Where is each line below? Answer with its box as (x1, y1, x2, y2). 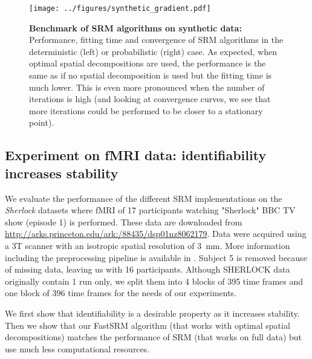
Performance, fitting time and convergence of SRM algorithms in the (29, 33, 284, 46)
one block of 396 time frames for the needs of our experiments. (5, 286, 237, 299)
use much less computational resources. (5, 342, 150, 355)
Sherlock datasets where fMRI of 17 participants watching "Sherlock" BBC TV (5, 204, 296, 216)
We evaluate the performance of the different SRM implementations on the (5, 192, 282, 204)
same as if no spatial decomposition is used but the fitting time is (29, 69, 272, 82)
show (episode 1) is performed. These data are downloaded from (5, 215, 242, 228)
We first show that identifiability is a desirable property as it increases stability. (5, 306, 300, 319)
